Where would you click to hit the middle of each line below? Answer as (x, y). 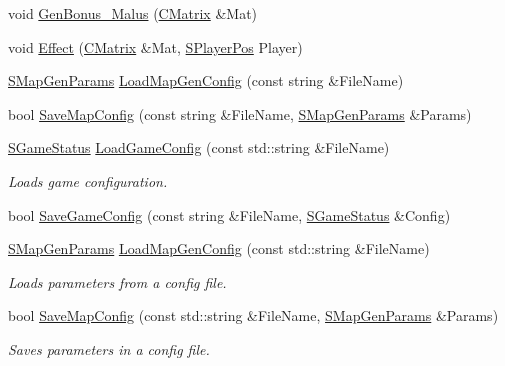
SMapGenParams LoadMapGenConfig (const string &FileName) (206, 80)
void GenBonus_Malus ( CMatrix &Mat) (133, 13)
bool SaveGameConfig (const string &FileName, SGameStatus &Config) (229, 214)
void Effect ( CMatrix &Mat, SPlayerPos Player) (155, 46)
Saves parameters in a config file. (109, 348)
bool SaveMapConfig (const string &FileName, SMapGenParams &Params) (240, 113)
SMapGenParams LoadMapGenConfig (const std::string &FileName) (219, 248)
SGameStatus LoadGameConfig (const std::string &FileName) (199, 147)
